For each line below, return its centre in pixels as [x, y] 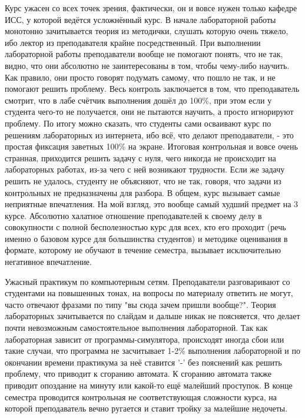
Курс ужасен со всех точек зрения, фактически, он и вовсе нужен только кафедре [151, 8]
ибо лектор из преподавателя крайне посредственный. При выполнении [133, 42]
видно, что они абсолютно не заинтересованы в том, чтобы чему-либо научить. [147, 65]
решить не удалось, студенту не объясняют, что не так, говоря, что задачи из [143, 180]
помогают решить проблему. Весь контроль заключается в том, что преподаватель [152, 89]
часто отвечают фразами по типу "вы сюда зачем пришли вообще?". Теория [140, 304]
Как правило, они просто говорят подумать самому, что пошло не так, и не [140, 77]
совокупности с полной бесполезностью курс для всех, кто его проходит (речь [145, 227]
